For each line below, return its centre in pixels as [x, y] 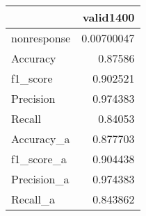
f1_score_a [39, 159]
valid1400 [108, 17]
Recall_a [33, 199]
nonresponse [41, 38]
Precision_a [40, 179]
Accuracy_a [41, 139]
